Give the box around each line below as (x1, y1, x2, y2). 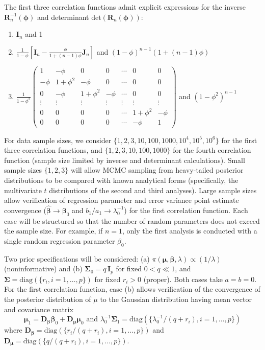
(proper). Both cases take (143, 273, 223, 284)
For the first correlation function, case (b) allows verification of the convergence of (4, 284, 260, 294)
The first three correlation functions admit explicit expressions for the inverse (4, 2, 246, 12)
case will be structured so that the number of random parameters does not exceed (4, 215, 260, 226)
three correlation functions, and (4, 145, 102, 155)
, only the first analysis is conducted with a (122, 225, 257, 236)
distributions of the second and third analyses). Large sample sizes (49, 184, 257, 195)
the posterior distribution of (4, 293, 91, 304)
